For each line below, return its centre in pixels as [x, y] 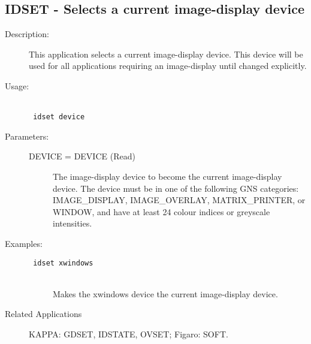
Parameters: [27, 136]
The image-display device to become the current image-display [167, 176]
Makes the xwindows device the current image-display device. [165, 293]
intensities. [73, 223]
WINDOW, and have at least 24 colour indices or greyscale [161, 211]
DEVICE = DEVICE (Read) [82, 156]
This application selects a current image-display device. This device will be [166, 54]
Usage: [17, 85]
